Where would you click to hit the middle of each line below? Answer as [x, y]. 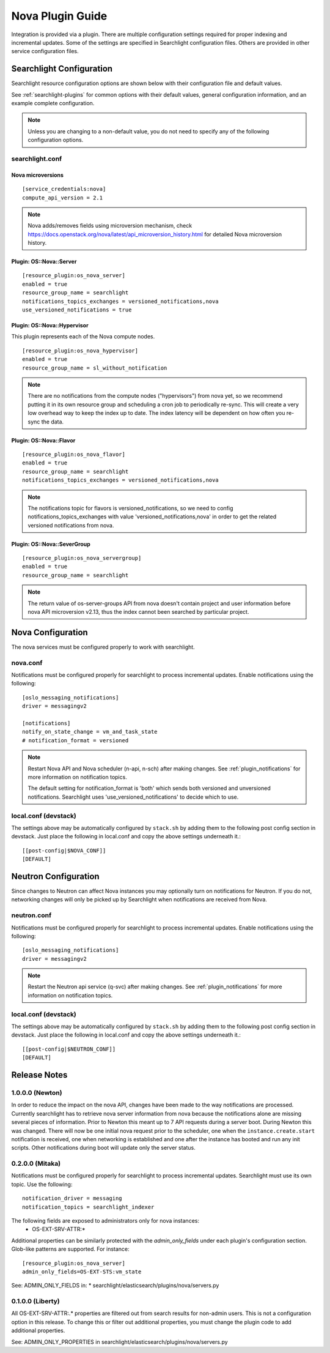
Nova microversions [38, 175]
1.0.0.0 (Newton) [37, 1092]
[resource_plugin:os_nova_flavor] [74, 454]
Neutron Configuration [56, 876]
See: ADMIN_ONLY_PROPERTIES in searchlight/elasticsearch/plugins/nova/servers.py [120, 1342]
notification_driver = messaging [72, 1198]
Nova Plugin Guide [59, 16]
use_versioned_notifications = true [77, 310]
